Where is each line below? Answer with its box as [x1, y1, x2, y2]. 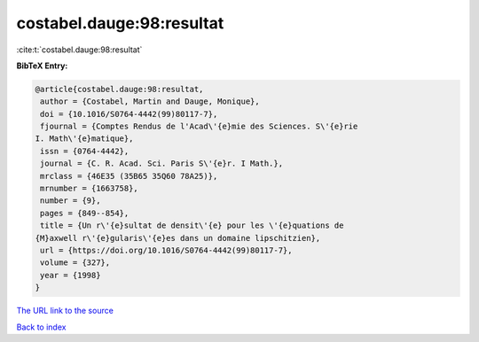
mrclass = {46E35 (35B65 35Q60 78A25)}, [40, 171, 218, 181]
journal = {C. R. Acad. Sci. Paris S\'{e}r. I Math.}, [40, 159, 284, 168]
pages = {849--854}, [40, 208, 130, 218]
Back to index [16, 322, 67, 332]
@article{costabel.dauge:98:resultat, [35, 84, 204, 94]
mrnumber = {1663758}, [40, 183, 139, 194]
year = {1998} [40, 270, 101, 280]
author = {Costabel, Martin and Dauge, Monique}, [40, 97, 261, 106]
